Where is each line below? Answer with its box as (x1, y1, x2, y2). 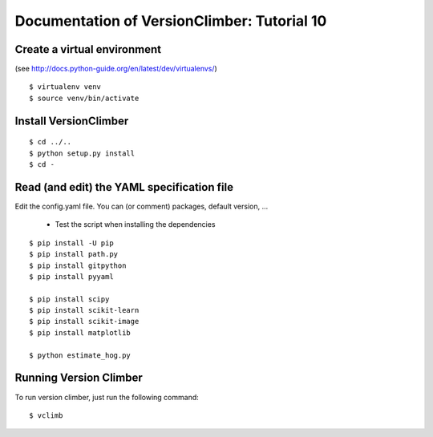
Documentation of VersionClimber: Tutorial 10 (14, 12, 327, 30)
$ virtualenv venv (29, 83, 102, 91)
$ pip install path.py (29, 249, 119, 259)
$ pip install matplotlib (29, 328, 132, 337)
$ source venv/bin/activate (29, 93, 140, 103)
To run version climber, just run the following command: (14, 392, 200, 402)
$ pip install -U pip (29, 238, 114, 248)
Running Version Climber (14, 371, 144, 385)
